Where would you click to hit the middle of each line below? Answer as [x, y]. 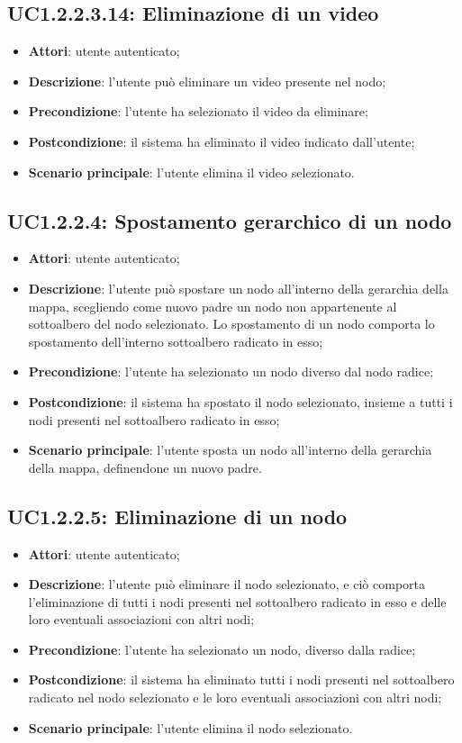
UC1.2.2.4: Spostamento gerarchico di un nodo [230, 220]
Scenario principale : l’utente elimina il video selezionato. [191, 172]
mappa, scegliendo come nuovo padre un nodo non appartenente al [213, 306]
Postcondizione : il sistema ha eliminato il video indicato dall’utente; [222, 141]
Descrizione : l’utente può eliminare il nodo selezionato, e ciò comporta [227, 584]
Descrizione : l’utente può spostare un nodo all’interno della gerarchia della [238, 288]
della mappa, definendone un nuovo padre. [145, 467]
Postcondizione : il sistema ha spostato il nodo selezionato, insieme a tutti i [240, 401]
